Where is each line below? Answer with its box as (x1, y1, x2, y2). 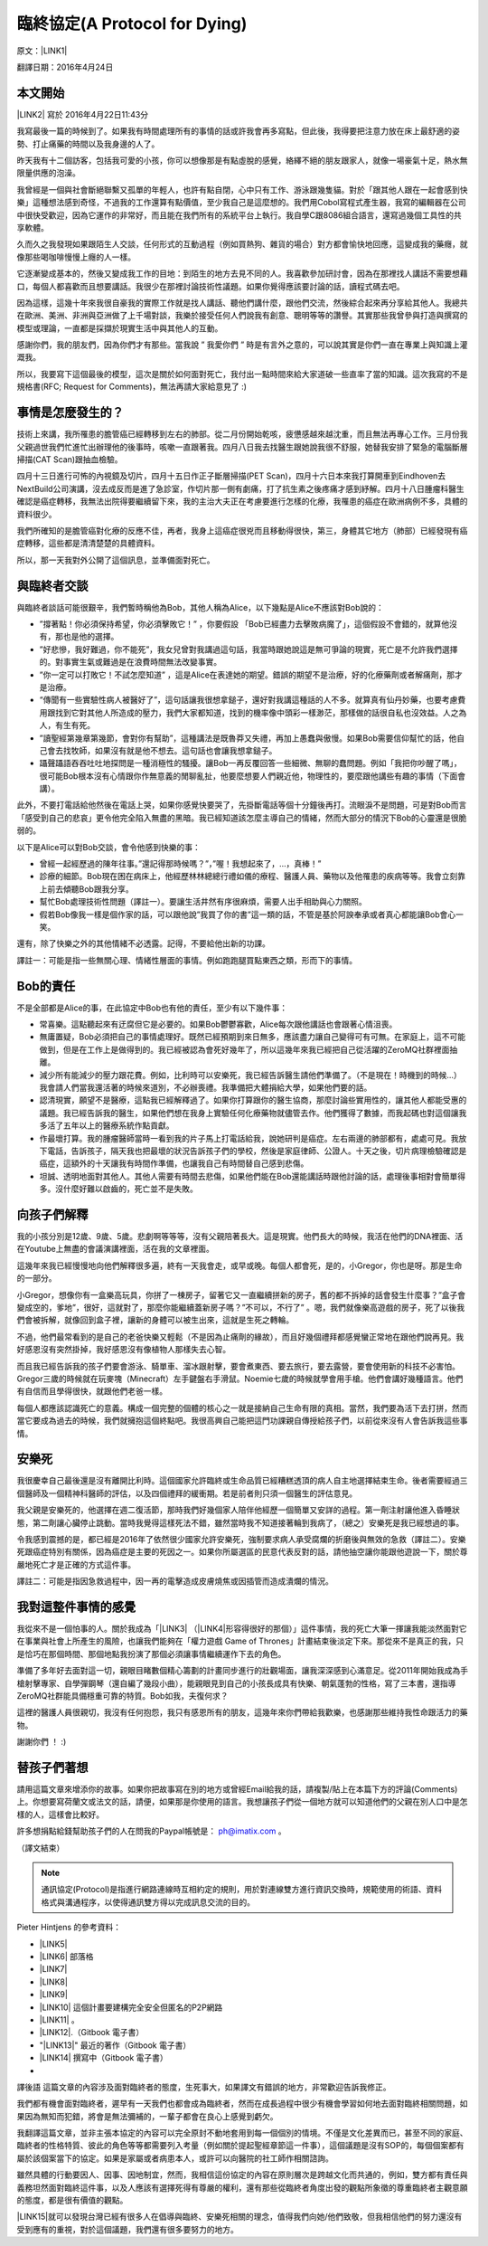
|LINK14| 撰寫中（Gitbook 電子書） (39, 2052, 169, 2063)
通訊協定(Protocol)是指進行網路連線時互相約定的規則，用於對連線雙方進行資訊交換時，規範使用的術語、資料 (41, 1884, 443, 1895)
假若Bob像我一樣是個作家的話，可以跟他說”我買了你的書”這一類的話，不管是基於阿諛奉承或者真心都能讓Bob (39, 909, 440, 920)
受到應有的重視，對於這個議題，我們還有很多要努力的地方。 (16, 2223, 239, 2234)
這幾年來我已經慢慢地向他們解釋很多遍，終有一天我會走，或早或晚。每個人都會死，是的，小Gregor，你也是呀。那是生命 (16, 1260, 463, 1271)
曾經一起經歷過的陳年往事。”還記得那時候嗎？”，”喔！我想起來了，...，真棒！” (39, 858, 322, 869)
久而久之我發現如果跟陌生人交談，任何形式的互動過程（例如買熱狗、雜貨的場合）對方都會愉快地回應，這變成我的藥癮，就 (16, 239, 468, 250)
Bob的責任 (16, 978, 76, 994)
